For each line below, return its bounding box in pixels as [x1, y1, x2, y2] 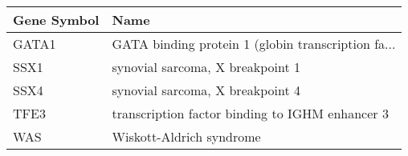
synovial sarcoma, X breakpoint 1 [112, 58, 300, 76]
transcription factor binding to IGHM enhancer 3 [112, 104, 389, 122]
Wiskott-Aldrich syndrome [112, 127, 261, 146]
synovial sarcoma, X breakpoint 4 [112, 81, 300, 99]
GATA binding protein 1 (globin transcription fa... [112, 34, 396, 53]
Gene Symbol [13, 10, 100, 29]
